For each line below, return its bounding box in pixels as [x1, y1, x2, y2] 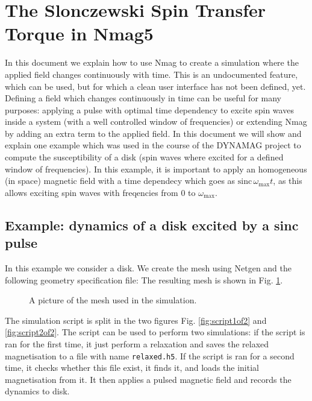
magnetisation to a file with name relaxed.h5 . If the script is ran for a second [5, 349, 295, 362]
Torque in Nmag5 [5, 21, 154, 46]
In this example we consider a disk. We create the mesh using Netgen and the [5, 262, 292, 274]
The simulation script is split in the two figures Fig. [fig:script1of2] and [5, 314, 267, 326]
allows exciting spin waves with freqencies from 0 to [5, 186, 196, 198]
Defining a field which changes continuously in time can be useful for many [5, 92, 281, 104]
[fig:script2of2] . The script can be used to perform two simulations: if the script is [5, 326, 305, 338]
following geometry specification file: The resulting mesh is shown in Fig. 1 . [5, 273, 283, 286]
